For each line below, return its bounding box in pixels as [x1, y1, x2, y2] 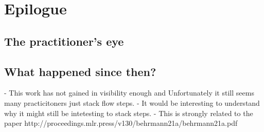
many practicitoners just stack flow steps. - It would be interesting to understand [4, 97, 260, 108]
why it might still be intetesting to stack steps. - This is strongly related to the [4, 107, 253, 118]
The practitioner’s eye [4, 33, 124, 49]
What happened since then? [4, 63, 156, 79]
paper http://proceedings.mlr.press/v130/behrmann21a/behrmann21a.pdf [4, 118, 238, 128]
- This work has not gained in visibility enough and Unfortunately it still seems [4, 87, 254, 98]
